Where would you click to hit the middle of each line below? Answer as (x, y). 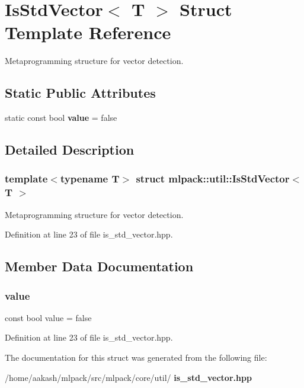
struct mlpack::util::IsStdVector (213, 179)
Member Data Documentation (99, 266)
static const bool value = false (61, 118)
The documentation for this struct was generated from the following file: (136, 357)
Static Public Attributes (80, 93)
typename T (90, 179)
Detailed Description (70, 150)
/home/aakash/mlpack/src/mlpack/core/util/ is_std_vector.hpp (128, 377)
